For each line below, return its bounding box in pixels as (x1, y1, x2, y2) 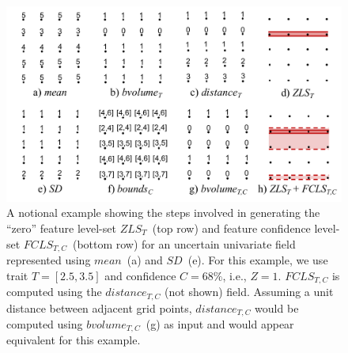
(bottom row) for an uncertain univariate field (72, 235, 296, 252)
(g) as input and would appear (146, 315, 294, 332)
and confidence (104, 267, 176, 283)
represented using (6, 252, 91, 268)
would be (255, 299, 299, 316)
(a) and (127, 252, 163, 268)
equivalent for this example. (6, 332, 141, 348)
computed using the (6, 283, 102, 300)
